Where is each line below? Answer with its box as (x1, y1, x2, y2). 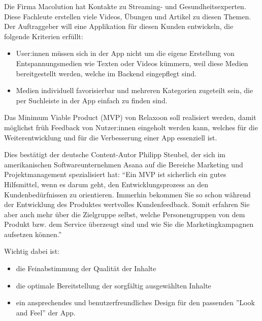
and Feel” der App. (16, 307, 76, 317)
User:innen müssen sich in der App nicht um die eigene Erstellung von (16, 48, 235, 59)
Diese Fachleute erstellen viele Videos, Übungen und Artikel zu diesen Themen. (4, 11, 251, 21)
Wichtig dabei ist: (4, 246, 59, 256)
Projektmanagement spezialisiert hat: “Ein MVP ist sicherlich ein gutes (4, 169, 226, 180)
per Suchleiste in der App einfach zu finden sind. (16, 95, 168, 105)
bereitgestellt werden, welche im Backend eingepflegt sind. (16, 68, 196, 78)
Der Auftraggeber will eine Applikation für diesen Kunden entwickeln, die (4, 21, 234, 32)
